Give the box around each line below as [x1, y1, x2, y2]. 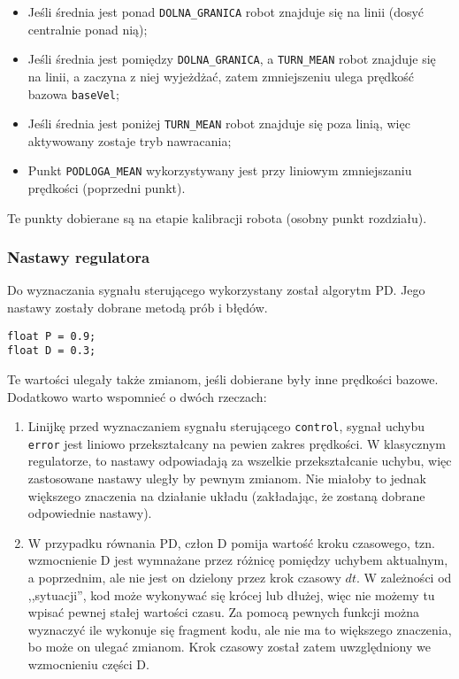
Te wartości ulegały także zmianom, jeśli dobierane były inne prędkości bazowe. [7, 369, 439, 388]
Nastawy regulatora [7, 246, 150, 268]
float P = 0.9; [7, 329, 96, 343]
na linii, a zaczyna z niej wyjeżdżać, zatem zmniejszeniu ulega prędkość [27, 66, 414, 85]
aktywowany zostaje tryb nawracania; [27, 131, 232, 150]
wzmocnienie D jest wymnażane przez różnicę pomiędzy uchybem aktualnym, [27, 551, 448, 569]
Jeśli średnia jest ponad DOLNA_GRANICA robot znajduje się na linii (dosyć [27, 3, 425, 20]
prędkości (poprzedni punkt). [27, 179, 186, 197]
